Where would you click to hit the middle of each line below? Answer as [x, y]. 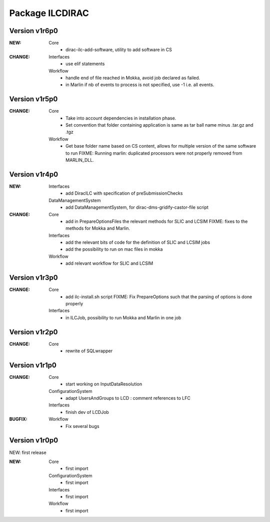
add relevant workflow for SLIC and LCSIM [109, 263]
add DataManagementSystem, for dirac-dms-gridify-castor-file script [137, 207]
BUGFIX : [18, 419]
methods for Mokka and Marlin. [98, 228]
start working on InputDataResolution [104, 384]
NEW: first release [28, 452]
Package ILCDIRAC [49, 13]
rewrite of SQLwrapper [89, 351]
